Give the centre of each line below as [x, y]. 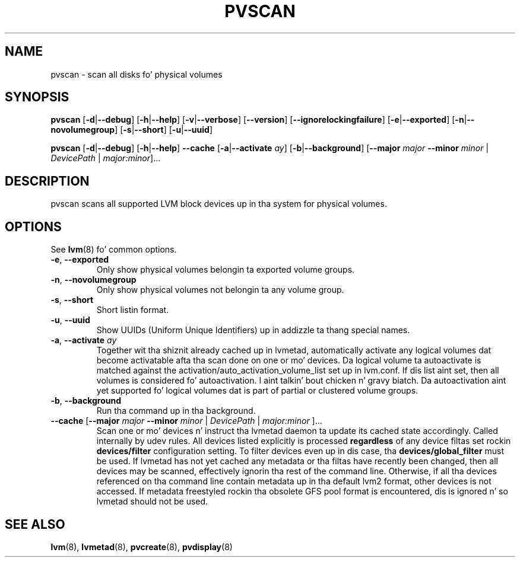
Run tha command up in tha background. [176, 411]
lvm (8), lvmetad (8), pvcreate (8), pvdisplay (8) [142, 547]
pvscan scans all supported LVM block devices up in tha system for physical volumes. [219, 204]
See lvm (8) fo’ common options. [114, 250]
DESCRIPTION [47, 181]
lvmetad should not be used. [152, 502]
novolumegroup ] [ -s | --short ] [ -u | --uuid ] [132, 130]
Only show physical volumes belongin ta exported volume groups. [226, 270]
